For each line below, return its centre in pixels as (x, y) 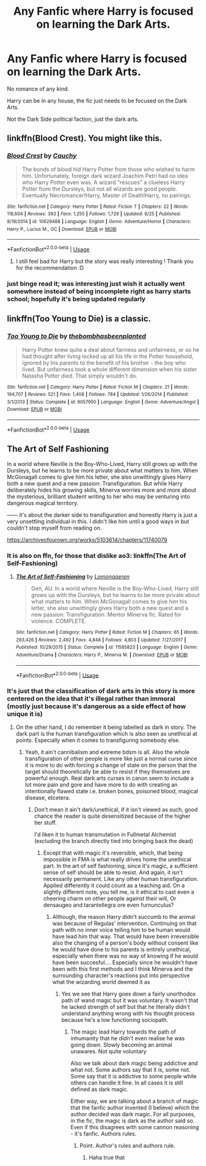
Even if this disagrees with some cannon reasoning (135, 1127)
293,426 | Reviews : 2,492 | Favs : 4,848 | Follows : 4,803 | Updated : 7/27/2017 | (101, 640)
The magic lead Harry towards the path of (123, 1032)
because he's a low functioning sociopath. (115, 1020)
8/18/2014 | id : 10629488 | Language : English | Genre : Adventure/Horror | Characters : (99, 221)
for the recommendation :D (50, 267)
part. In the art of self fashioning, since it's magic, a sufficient (120, 866)
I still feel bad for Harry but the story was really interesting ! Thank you (105, 261)
